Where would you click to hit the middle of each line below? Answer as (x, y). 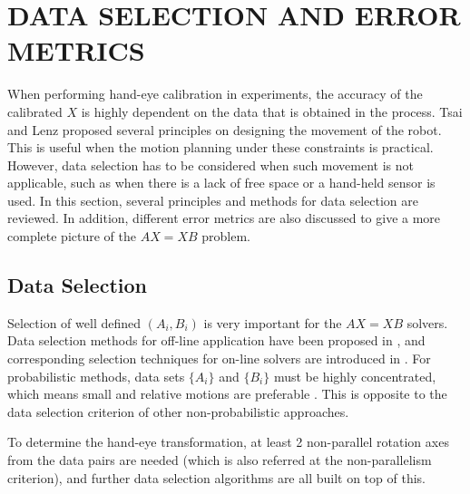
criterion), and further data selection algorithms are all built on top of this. (216, 477)
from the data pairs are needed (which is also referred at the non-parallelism (220, 460)
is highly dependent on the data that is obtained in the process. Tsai (272, 111)
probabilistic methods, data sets (96, 376)
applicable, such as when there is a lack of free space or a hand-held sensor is (221, 183)
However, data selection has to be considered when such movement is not (211, 165)
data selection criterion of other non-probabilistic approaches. (178, 411)
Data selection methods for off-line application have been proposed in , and (216, 340)
